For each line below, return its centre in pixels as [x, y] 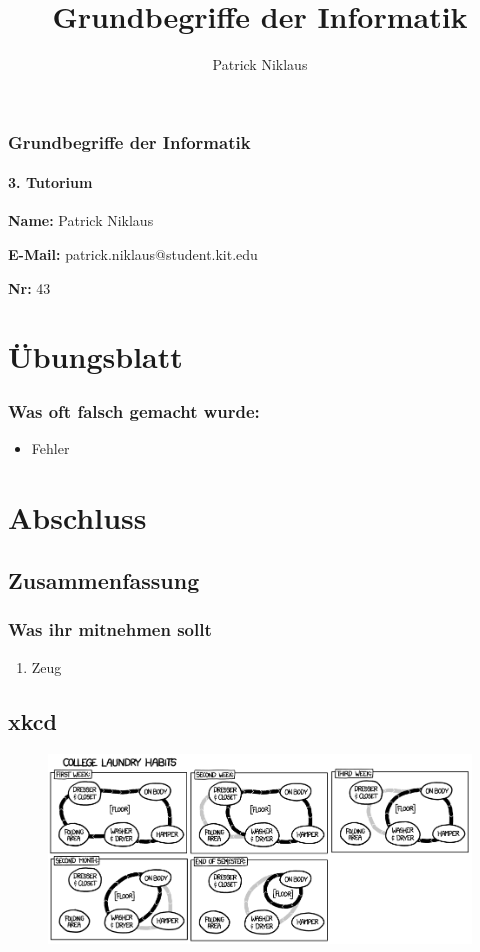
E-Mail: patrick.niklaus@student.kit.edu [133, 254]
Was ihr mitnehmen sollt [110, 629]
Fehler [50, 447]
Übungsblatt [95, 356]
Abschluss [77, 516]
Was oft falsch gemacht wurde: [134, 410]
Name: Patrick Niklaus [81, 220]
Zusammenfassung [104, 580]
